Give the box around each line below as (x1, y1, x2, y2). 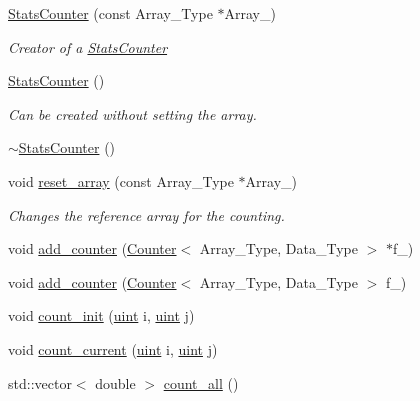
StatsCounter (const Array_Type (8, 3, 213, 23)
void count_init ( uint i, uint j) (8, 305, 195, 326)
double (95, 372, 136, 393)
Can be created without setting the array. (8, 103, 257, 124)
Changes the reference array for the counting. (8, 204, 285, 225)
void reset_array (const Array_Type (8, 170, 234, 191)
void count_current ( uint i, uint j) (8, 338, 218, 359)
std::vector (8, 372, 72, 393)
